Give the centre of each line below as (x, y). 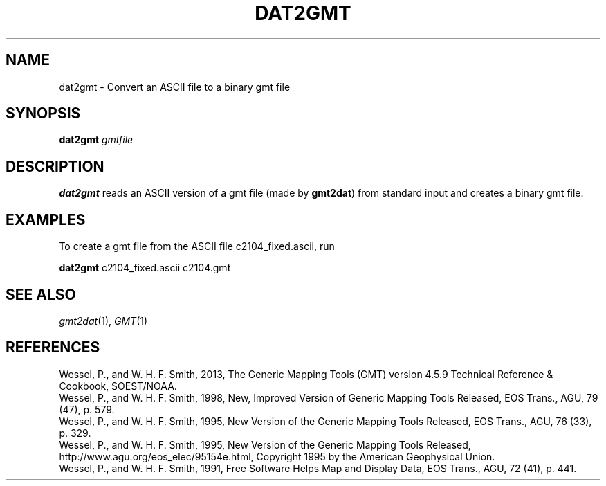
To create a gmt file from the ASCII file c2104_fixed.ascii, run (197, 246)
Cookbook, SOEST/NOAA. (118, 386)
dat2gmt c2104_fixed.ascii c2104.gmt (145, 268)
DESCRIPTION (55, 166)
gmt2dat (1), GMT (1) (103, 321)
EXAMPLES (46, 219)
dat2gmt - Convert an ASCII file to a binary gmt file (175, 87)
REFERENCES (53, 348)
